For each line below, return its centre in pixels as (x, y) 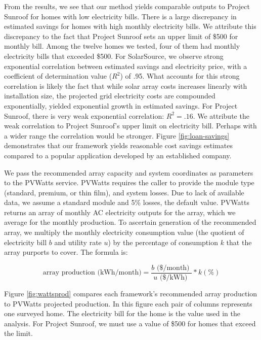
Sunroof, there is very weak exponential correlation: (84, 115)
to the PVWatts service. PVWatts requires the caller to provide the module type (129, 182)
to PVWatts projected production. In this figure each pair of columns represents (128, 303)
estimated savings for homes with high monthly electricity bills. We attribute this (130, 26)
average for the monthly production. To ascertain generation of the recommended (130, 222)
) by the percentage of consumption (163, 242)
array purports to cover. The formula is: (66, 252)
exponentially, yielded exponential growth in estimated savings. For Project (121, 105)
